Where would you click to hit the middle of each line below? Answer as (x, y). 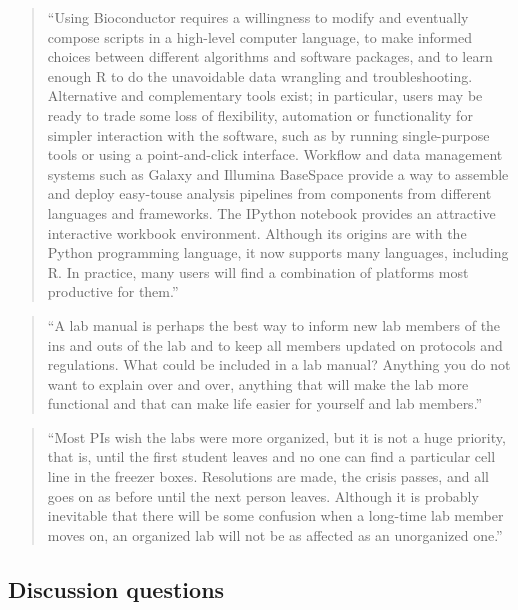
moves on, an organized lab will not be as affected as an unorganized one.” (275, 534)
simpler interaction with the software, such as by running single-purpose (268, 134)
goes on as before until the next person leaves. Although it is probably (263, 495)
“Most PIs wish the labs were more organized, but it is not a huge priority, (276, 436)
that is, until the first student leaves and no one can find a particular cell (271, 456)
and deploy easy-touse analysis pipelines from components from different (269, 193)
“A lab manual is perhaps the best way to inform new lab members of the (274, 324)
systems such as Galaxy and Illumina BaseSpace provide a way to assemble (278, 173)
